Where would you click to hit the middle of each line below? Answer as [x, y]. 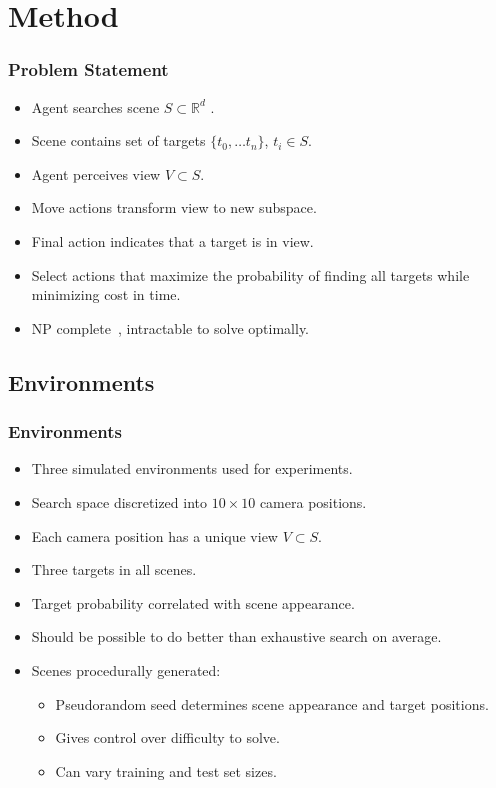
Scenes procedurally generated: [126, 669]
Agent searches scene [95, 106]
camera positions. [313, 501]
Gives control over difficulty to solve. [167, 737]
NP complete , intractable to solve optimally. [170, 327]
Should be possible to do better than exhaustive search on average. [236, 636]
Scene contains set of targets [118, 140]
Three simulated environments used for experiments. [192, 468]
